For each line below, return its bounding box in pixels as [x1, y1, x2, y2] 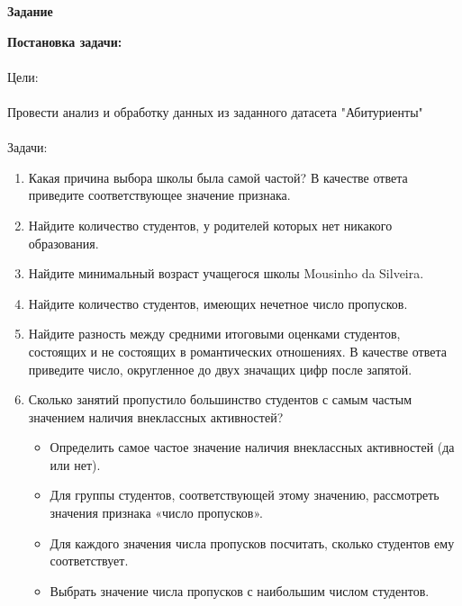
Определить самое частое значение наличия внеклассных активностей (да [50, 438, 455, 457]
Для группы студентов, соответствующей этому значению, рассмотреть [50, 485, 439, 504]
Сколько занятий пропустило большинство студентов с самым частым [28, 390, 412, 409]
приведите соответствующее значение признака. [28, 185, 291, 204]
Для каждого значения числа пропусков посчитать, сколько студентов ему [50, 533, 455, 552]
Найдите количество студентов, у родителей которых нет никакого [28, 215, 393, 234]
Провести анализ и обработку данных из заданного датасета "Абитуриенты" [7, 102, 423, 121]
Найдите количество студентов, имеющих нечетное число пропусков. [28, 294, 408, 312]
